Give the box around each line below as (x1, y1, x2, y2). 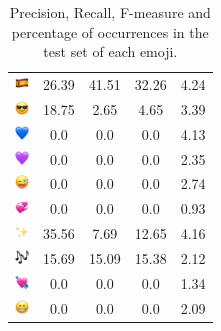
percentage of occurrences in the (11, 21, 209, 42)
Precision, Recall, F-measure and (9, 2, 211, 22)
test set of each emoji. (43, 41, 178, 62)
